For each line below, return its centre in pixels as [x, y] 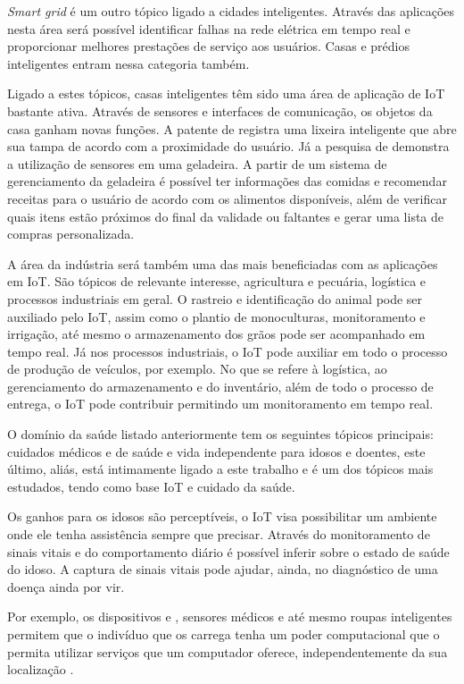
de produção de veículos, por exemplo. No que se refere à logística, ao [197, 369]
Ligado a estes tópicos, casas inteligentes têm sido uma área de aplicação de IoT [226, 93]
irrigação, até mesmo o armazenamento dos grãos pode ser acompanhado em [216, 334]
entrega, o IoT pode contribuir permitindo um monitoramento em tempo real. [220, 404]
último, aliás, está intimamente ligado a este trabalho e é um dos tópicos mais [220, 469]
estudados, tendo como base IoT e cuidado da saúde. [151, 486]
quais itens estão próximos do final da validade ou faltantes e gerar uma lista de [226, 216]
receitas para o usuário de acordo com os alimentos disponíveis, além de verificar [227, 198]
